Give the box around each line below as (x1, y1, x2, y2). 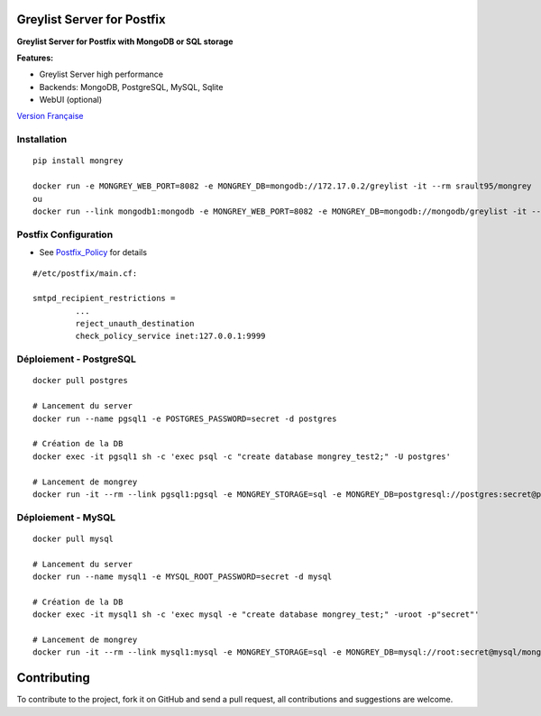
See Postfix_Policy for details (39, 247, 148, 258)
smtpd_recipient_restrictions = (32, 293, 176, 304)
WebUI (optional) (39, 95, 103, 106)
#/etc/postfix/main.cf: (32, 268, 138, 279)
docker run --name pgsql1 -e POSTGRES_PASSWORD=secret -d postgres (32, 413, 337, 424)
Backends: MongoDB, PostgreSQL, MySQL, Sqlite (39, 81, 224, 92)
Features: (16, 52, 54, 63)
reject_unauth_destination (75, 318, 195, 329)
